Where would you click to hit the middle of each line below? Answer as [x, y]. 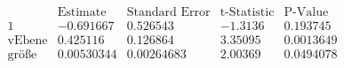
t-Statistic [247, 13]
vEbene [28, 41]
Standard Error [168, 13]
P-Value [306, 13]
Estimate [82, 13]
